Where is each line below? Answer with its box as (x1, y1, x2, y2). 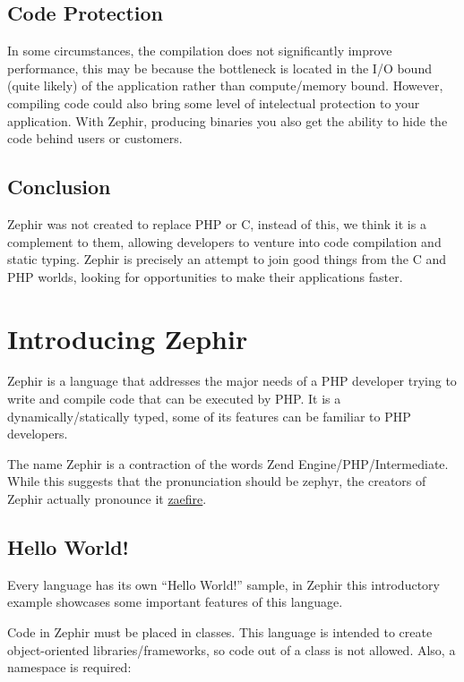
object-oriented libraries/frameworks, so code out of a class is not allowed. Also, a (7, 640, 456, 659)
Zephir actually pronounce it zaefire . (7, 490, 207, 508)
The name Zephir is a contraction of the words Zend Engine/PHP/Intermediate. (7, 454, 449, 473)
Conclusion (7, 173, 111, 200)
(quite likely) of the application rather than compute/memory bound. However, (7, 76, 443, 95)
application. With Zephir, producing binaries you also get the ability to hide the (7, 111, 448, 130)
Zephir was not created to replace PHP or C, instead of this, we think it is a (7, 214, 426, 233)
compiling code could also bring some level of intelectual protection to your (7, 93, 420, 112)
